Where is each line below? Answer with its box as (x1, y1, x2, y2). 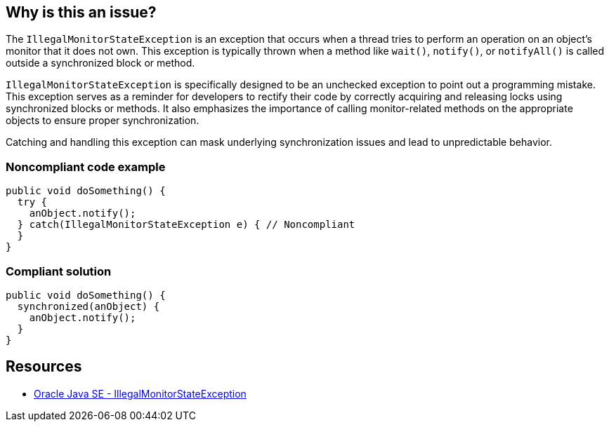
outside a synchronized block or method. (6, 57, 195, 69)
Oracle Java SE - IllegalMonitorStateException (34, 387, 247, 400)
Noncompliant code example (6, 159, 166, 174)
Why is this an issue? (6, 4, 157, 21)
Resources (6, 358, 82, 376)
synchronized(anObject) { (17, 300, 160, 312)
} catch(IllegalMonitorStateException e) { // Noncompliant (17, 219, 355, 231)
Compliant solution (6, 264, 112, 278)
